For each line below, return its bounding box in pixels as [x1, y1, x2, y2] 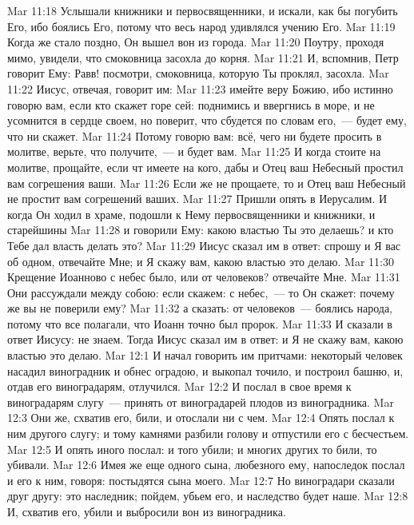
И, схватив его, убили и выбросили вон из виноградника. [7, 503, 286, 519]
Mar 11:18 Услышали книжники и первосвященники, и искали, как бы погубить [7, 2, 398, 18]
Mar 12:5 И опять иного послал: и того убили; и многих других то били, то [7, 440, 377, 457]
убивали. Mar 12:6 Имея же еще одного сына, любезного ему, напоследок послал [7, 456, 405, 473]
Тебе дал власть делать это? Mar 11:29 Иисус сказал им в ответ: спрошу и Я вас [7, 237, 401, 253]
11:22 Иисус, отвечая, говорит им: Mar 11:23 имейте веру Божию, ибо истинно [7, 80, 393, 97]
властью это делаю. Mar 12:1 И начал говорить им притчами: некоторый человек [7, 347, 403, 364]
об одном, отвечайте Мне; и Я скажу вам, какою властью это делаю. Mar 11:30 [7, 253, 394, 269]
